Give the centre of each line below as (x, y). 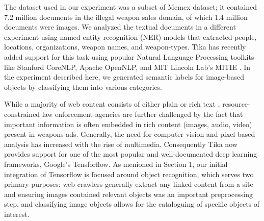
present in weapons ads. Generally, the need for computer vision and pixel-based (130, 134)
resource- (236, 104)
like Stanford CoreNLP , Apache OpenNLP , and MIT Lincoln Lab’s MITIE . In (127, 67)
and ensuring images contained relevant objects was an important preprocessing (128, 194)
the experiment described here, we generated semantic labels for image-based (124, 77)
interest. (17, 214)
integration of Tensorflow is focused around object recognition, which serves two (129, 174)
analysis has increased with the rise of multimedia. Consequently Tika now (121, 144)
